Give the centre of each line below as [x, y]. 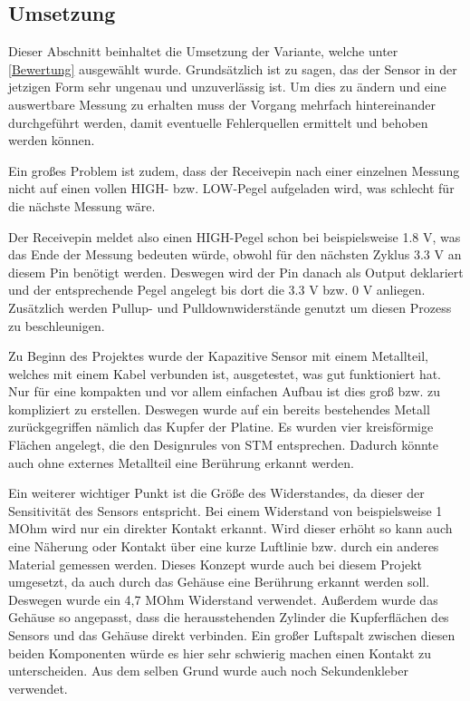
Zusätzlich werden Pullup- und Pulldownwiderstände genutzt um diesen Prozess [230, 307]
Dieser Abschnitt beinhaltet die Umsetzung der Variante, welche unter [203, 51]
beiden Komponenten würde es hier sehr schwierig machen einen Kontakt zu [220, 652]
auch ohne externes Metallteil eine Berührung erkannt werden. [181, 462]
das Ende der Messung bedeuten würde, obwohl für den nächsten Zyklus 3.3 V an [235, 254]
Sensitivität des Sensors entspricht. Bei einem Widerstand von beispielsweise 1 [225, 510]
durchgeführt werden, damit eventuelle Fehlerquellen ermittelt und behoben [218, 122]
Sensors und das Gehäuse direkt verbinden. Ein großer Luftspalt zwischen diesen [232, 635]
